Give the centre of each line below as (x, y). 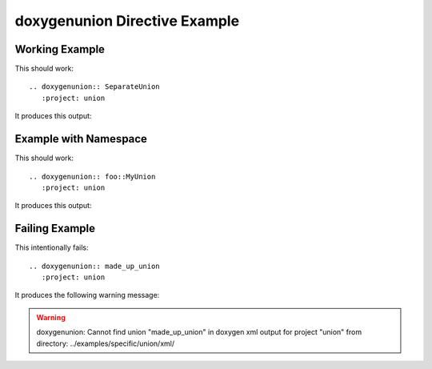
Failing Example (55, 229)
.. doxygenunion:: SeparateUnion (94, 87)
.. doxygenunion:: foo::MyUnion (92, 176)
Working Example (60, 49)
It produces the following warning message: (87, 295)
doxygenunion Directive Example (127, 21)
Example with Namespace (81, 139)
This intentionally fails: (52, 247)
